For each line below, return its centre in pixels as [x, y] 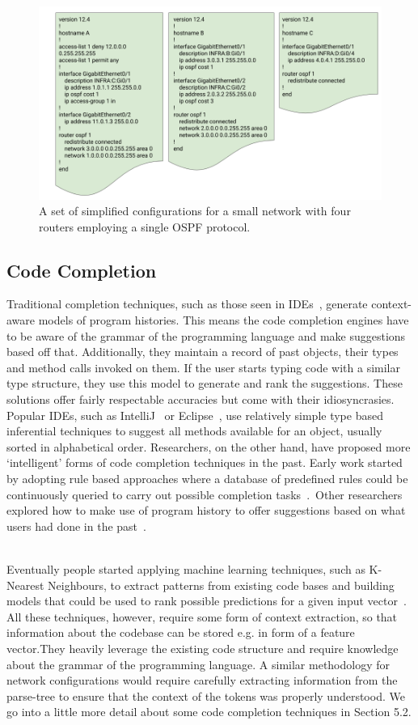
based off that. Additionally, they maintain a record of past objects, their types [203, 352]
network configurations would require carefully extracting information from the [202, 680]
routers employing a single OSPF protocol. [145, 226]
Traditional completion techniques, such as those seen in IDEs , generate [187, 304]
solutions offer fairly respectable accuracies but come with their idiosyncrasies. [201, 399]
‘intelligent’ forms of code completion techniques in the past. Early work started [205, 462]
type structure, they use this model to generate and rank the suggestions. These [205, 383]
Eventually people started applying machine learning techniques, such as [186, 568]
